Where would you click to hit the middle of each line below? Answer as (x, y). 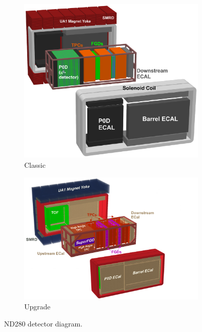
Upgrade (37, 307)
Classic (35, 164)
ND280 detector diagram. (43, 323)
